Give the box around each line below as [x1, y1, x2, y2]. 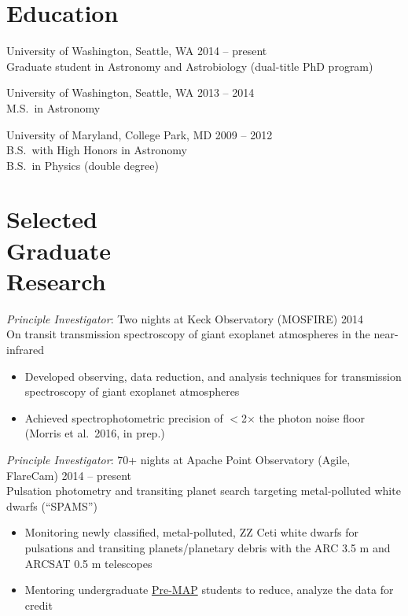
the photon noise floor [259, 409, 365, 426]
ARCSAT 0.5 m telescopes [24, 555, 153, 571]
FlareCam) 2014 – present [6, 467, 131, 483]
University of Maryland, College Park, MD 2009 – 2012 [6, 126, 273, 142]
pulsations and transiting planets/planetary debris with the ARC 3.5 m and [24, 539, 391, 555]
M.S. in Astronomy [6, 99, 101, 116]
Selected [6, 203, 97, 235]
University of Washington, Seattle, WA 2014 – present [6, 42, 267, 59]
